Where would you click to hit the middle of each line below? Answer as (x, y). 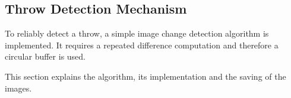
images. (18, 88)
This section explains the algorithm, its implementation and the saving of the (145, 76)
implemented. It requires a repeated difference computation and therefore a (142, 45)
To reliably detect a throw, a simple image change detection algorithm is (137, 33)
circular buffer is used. (45, 56)
